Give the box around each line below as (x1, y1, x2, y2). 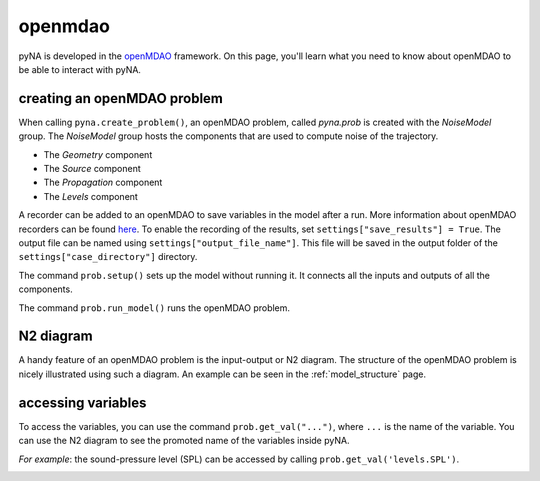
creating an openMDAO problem (18, 90, 224, 107)
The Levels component (43, 190, 139, 202)
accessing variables (18, 394, 147, 411)
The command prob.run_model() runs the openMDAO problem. (18, 301, 290, 314)
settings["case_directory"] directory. (18, 251, 198, 263)
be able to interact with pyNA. (18, 63, 142, 75)
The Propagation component (43, 176, 163, 189)
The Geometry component (43, 148, 153, 160)
